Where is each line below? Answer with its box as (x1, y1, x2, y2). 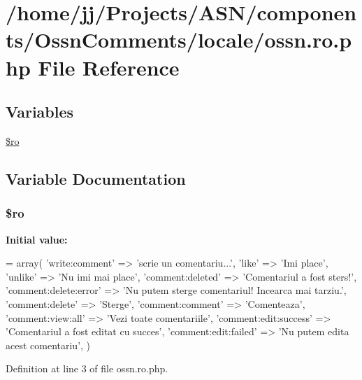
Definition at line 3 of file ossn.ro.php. (6, 361, 168, 376)
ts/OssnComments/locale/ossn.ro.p (6, 25, 352, 54)
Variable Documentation (6, 167, 186, 189)
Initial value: (6, 232, 68, 246)
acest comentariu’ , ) (6, 337, 91, 352)
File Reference (38, 52, 180, 81)
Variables (6, 101, 74, 122)
